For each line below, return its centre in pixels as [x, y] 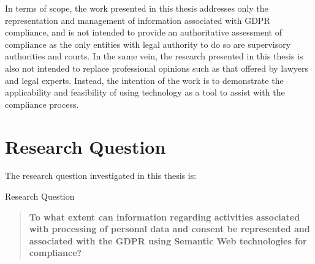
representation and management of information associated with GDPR [138, 20]
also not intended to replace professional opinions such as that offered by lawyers [157, 68]
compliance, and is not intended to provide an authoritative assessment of [143, 32]
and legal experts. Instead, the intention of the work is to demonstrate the [144, 80]
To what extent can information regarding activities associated [165, 217]
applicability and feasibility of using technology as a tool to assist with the [145, 92]
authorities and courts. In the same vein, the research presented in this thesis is [154, 56]
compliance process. [42, 104]
